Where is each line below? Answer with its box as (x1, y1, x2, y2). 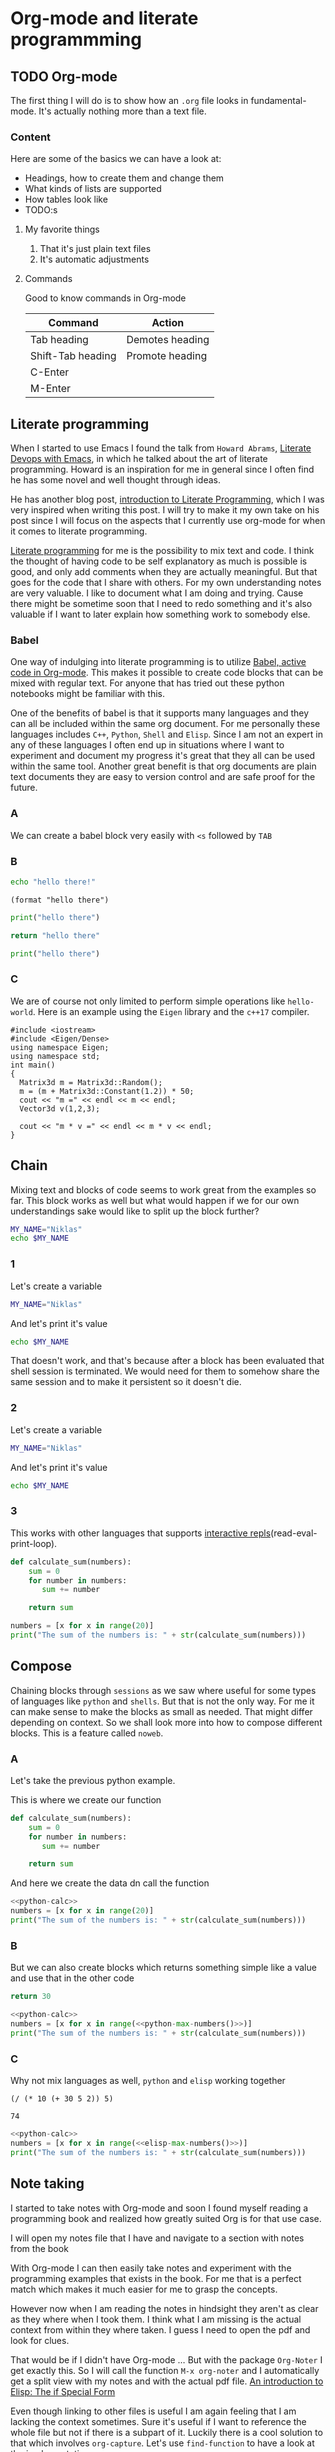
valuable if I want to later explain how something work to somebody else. (10, 608, 311, 621)
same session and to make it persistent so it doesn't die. (10, 1376, 242, 1388)
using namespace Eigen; (10, 1042, 110, 1052)
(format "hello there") (10, 895, 110, 905)
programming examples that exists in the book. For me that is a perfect (10, 2272, 302, 2284)
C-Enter (29, 365, 70, 379)
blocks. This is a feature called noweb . (10, 1727, 164, 1739)
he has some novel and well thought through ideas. (10, 474, 222, 486)
